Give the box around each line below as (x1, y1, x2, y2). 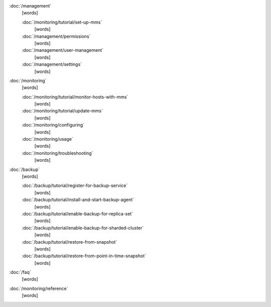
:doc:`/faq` (9, 269, 31, 275)
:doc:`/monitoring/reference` (9, 285, 68, 291)
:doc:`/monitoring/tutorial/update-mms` (22, 108, 103, 114)
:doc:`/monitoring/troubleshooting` (22, 150, 93, 156)
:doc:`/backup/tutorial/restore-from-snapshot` (22, 239, 117, 245)
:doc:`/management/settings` (22, 61, 82, 67)
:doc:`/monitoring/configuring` (22, 122, 85, 128)
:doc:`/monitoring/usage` (22, 136, 74, 142)
